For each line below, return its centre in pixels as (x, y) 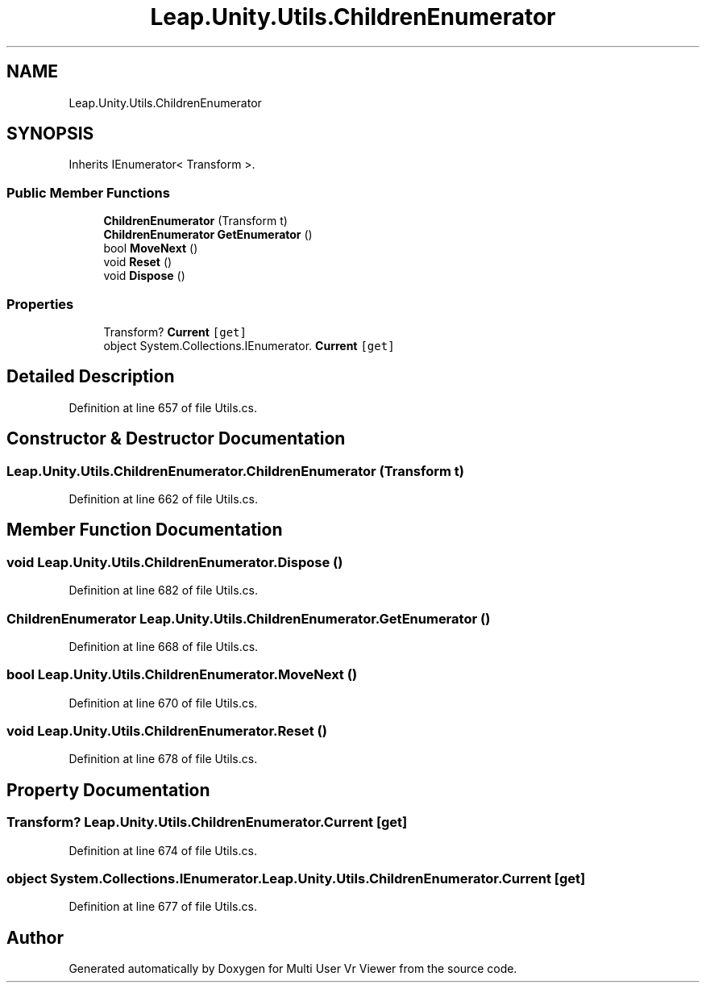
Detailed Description (91, 377)
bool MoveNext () (151, 248)
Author (35, 937)
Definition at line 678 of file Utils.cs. (163, 759)
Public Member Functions (88, 192)
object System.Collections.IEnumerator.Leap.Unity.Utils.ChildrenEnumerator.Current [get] (296, 879)
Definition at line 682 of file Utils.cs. (164, 590)
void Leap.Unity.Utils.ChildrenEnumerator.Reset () (167, 731)
